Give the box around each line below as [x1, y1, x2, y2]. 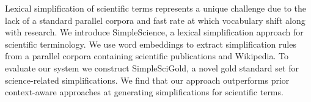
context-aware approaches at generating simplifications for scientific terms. [5, 86, 284, 98]
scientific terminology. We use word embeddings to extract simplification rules [5, 37, 296, 50]
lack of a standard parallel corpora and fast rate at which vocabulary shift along [5, 13, 306, 26]
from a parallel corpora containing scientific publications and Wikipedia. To [5, 49, 288, 62]
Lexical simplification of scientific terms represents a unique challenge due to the [5, 2, 306, 14]
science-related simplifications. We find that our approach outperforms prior [5, 73, 290, 86]
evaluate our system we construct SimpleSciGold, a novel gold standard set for [5, 61, 299, 74]
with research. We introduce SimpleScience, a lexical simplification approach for [5, 26, 304, 38]
